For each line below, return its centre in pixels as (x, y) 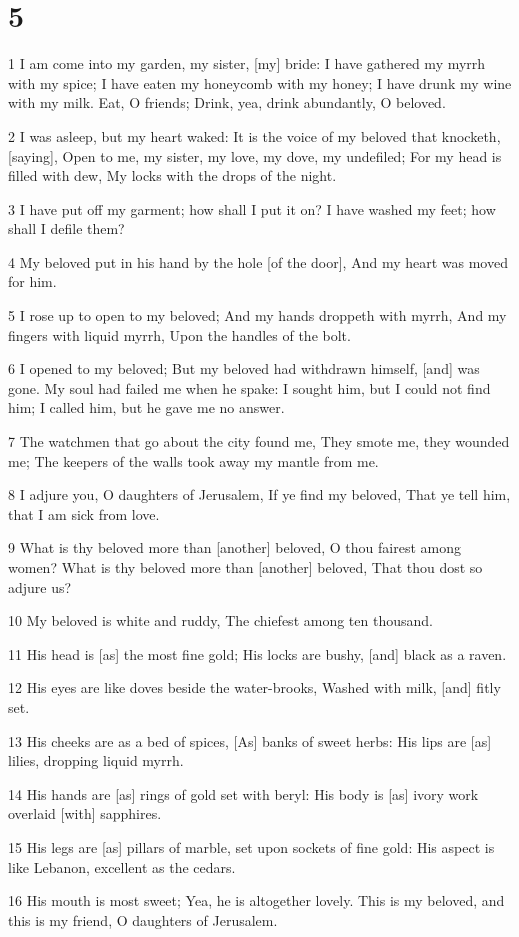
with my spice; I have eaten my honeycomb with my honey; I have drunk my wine (260, 82)
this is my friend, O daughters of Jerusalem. (143, 919)
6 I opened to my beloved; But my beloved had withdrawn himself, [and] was (244, 368)
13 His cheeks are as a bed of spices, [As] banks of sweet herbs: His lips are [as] (250, 740)
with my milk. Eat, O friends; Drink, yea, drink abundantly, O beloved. (227, 102)
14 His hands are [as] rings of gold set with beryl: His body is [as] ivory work (243, 793)
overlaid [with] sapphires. (85, 813)
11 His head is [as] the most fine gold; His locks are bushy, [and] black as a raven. (257, 653)
